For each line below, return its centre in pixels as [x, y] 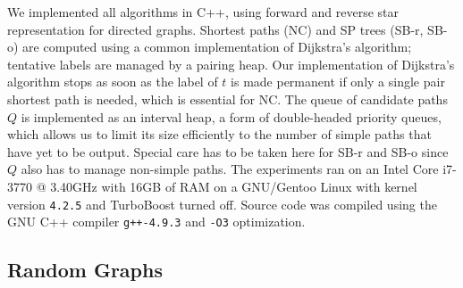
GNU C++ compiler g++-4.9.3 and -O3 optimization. [156, 222]
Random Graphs [85, 270]
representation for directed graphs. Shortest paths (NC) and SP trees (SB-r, [215, 29]
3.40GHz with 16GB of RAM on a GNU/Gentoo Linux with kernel [234, 186]
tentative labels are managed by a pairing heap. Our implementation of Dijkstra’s [231, 64]
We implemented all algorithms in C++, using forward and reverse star [203, 12]
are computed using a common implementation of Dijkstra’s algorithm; [217, 47]
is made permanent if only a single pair [338, 82]
